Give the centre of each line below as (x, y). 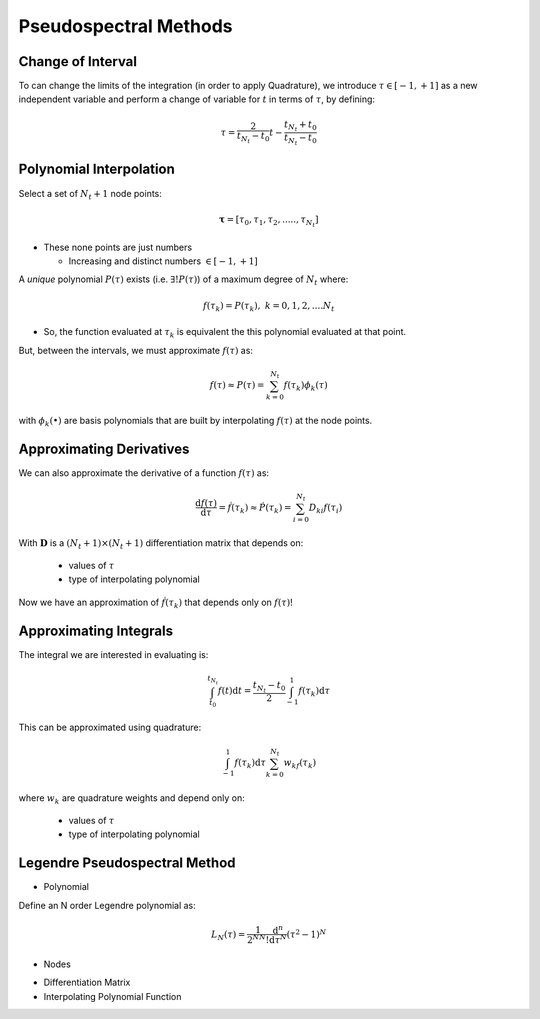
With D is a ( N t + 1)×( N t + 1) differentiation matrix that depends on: (161, 543)
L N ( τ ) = (228, 935)
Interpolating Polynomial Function (112, 996)
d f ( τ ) (206, 503)
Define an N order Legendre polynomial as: (107, 905)
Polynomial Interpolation (96, 169)
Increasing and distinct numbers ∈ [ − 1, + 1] (163, 261)
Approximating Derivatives (104, 448)
